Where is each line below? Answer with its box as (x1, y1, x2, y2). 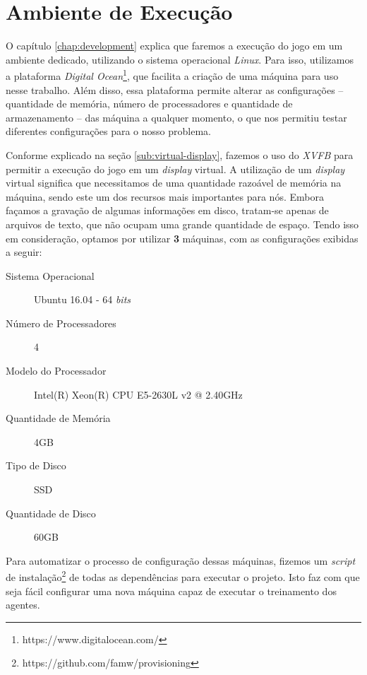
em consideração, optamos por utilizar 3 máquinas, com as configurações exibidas (6, 230, 359, 245)
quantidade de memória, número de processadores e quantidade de (6, 96, 293, 111)
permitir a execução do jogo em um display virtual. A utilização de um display (6, 161, 345, 176)
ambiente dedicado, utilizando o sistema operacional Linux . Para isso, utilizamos (6, 52, 354, 66)
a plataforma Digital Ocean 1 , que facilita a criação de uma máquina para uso (6, 66, 339, 83)
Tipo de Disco (6, 458, 66, 473)
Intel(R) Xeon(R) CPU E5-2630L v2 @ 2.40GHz (34, 387, 243, 401)
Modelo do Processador (6, 363, 107, 378)
